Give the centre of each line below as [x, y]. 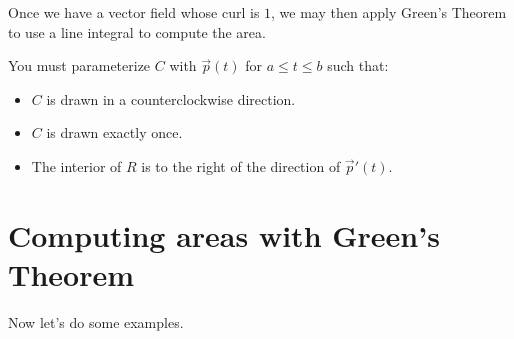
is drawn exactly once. [114, 132]
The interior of [76, 165]
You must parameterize [79, 65]
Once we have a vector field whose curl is [134, 12]
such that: [358, 65]
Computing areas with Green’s [224, 234]
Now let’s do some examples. [96, 321]
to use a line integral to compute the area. [137, 31]
